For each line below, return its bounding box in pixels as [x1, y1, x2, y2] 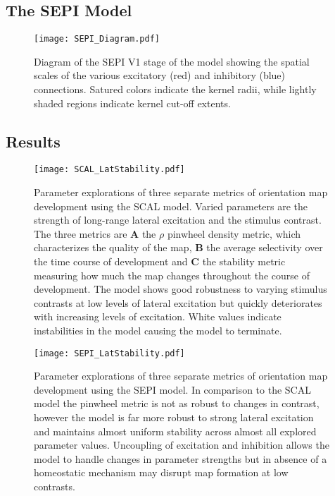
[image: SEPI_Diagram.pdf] [34, 34, 160, 44]
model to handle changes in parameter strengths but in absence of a [34, 451, 327, 466]
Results [6, 130, 61, 152]
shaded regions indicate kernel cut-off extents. [34, 95, 231, 110]
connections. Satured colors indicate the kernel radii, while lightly [34, 82, 317, 97]
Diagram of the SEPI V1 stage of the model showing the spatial [34, 54, 310, 68]
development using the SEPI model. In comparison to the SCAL [34, 382, 311, 397]
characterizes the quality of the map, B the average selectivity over [34, 240, 323, 255]
